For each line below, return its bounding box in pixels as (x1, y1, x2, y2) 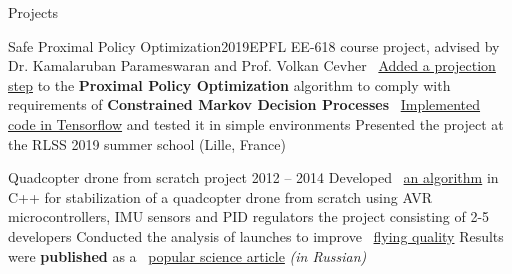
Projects (8, 2, 59, 22)
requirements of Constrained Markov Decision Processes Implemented (8, 94, 481, 115)
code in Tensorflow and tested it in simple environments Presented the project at (8, 113, 504, 134)
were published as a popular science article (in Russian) (8, 245, 367, 266)
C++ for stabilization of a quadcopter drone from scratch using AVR (8, 186, 433, 207)
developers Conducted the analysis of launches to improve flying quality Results (8, 225, 504, 246)
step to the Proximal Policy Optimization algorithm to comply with (8, 74, 451, 95)
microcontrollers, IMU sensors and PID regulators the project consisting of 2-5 (8, 206, 490, 227)
